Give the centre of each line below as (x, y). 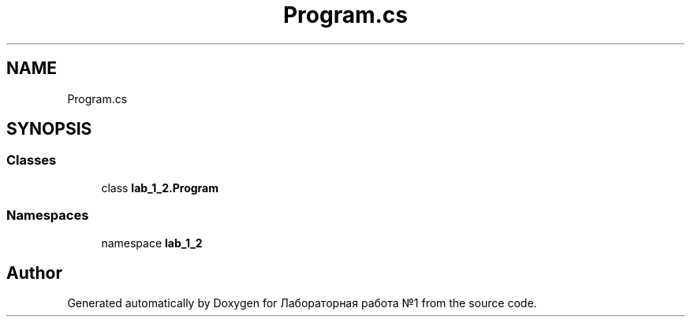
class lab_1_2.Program (160, 187)
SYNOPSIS (49, 129)
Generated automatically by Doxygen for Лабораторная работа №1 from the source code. (302, 303)
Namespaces (48, 215)
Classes (32, 160)
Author (34, 273)
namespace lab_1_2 (152, 243)
